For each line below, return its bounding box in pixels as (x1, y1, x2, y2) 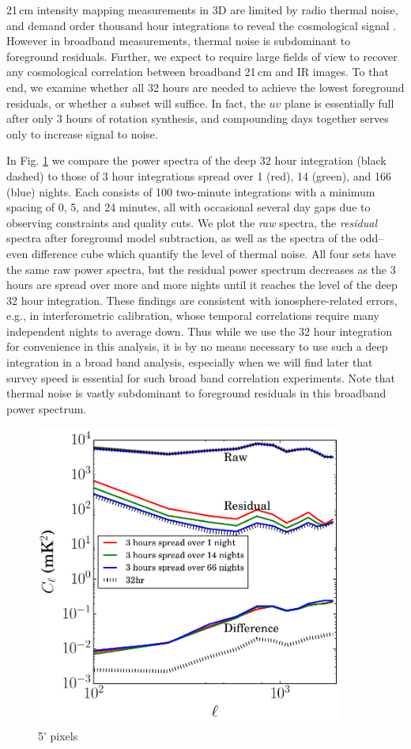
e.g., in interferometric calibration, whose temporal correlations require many (6, 307, 379, 324)
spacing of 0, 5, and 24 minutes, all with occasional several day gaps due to (6, 199, 371, 215)
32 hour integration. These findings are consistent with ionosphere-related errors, (6, 291, 398, 308)
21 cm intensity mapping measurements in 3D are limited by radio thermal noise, (6, 2, 398, 17)
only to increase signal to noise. (6, 125, 158, 142)
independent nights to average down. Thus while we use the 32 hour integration (6, 322, 393, 339)
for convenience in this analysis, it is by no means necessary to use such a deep (6, 338, 388, 355)
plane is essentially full (285, 94, 394, 111)
